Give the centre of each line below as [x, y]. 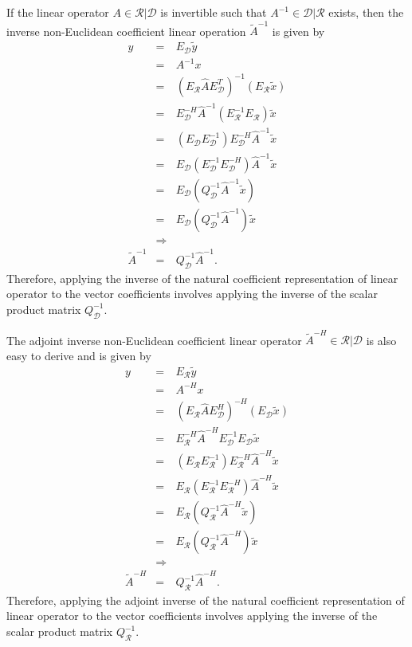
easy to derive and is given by [79, 355]
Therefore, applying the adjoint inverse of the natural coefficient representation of [206, 600]
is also [381, 340]
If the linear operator [58, 12]
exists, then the [366, 12]
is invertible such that [214, 12]
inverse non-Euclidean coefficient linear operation [126, 31]
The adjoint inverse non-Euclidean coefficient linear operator [154, 340]
